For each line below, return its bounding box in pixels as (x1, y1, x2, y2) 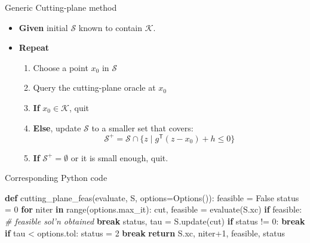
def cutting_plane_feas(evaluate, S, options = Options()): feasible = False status (5, 191, 299, 204)
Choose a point (33, 61, 88, 73)
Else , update (33, 121, 81, 134)
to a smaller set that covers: (91, 121, 194, 134)
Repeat (19, 41, 50, 54)
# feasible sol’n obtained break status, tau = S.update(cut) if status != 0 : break (5, 215, 305, 227)
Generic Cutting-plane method (5, 1, 117, 13)
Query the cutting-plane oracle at (33, 81, 156, 94)
